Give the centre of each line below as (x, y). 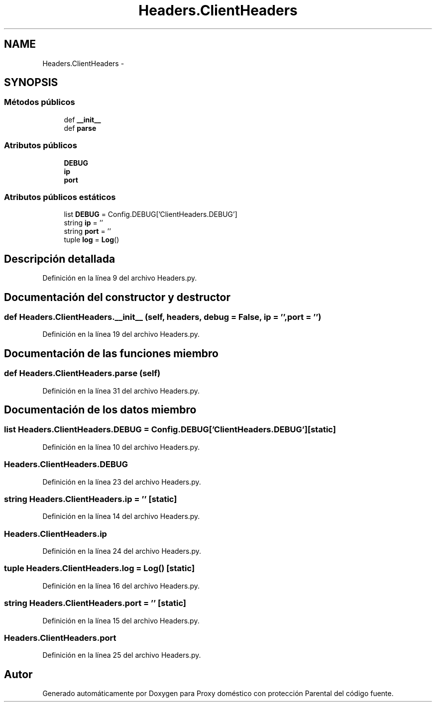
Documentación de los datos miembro (100, 410)
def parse (80, 128)
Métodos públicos (40, 102)
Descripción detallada (60, 259)
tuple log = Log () (92, 240)
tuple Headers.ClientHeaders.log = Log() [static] (100, 568)
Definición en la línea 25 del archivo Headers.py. (122, 655)
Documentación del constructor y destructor (117, 297)
